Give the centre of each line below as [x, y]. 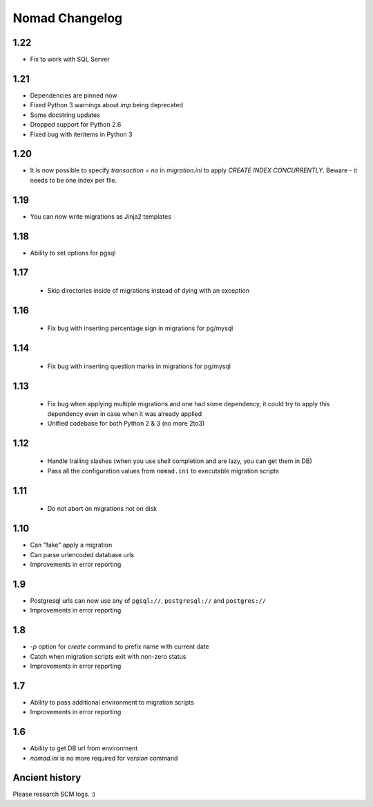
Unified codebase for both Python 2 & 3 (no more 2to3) [126, 424]
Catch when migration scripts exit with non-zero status [108, 656]
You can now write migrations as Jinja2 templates [101, 216]
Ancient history [47, 778]
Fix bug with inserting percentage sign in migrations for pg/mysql [140, 328]
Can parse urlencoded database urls [82, 554]
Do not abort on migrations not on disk [102, 509]
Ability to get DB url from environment [84, 748]
